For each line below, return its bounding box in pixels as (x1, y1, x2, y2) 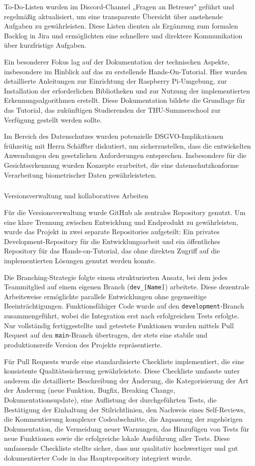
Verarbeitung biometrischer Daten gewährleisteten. (4, 169, 157, 180)
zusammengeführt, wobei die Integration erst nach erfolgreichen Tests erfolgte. (4, 311, 239, 321)
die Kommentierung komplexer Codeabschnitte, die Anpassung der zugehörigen (4, 414, 243, 424)
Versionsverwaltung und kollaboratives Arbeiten (4, 190, 148, 201)
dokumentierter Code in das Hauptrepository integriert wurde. (4, 452, 192, 463)
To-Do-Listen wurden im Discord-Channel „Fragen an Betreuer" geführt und (4, 1, 234, 11)
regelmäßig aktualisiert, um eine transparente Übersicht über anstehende (4, 11, 223, 21)
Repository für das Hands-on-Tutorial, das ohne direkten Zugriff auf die (4, 246, 220, 256)
